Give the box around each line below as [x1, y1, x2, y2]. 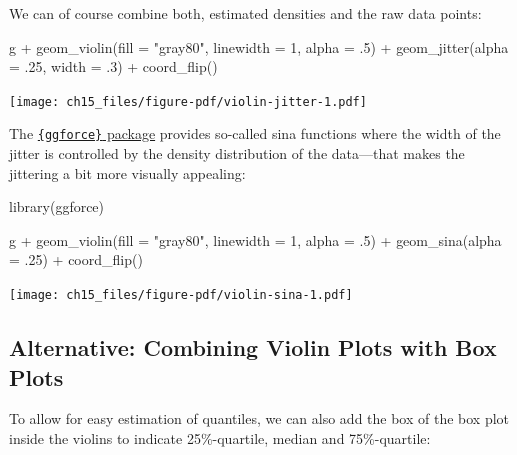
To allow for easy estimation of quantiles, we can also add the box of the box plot [9, 408, 510, 429]
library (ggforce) [9, 196, 105, 217]
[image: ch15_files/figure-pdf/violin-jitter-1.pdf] [9, 94, 367, 109]
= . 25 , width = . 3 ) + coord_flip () [9, 56, 218, 77]
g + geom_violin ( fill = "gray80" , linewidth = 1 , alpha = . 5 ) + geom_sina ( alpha [9, 229, 502, 250]
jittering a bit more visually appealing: [9, 162, 246, 183]
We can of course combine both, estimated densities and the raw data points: [9, 3, 482, 23]
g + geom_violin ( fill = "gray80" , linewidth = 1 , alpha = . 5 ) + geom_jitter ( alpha [9, 36, 509, 57]
